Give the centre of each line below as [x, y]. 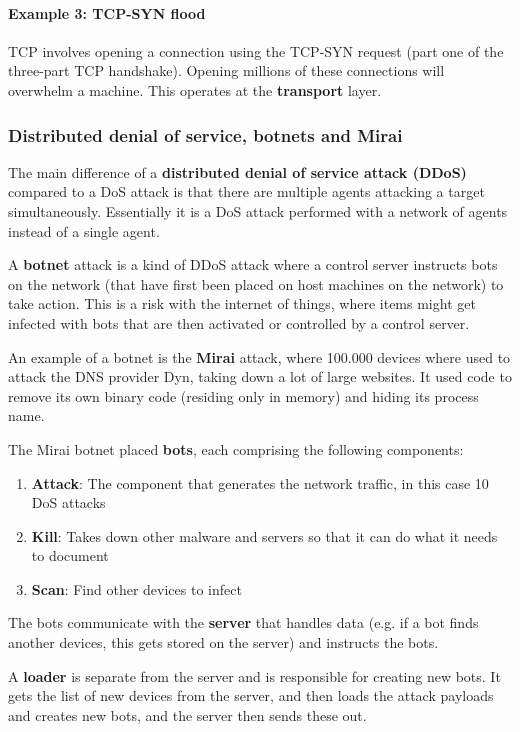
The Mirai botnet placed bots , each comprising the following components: [236, 448]
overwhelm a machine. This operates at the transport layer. [195, 89]
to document [70, 555]
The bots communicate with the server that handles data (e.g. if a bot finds [243, 622]
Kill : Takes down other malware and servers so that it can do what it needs [264, 535]
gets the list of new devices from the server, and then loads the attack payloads [251, 695]
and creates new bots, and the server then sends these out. [187, 714]
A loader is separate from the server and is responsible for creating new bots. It [254, 675]
